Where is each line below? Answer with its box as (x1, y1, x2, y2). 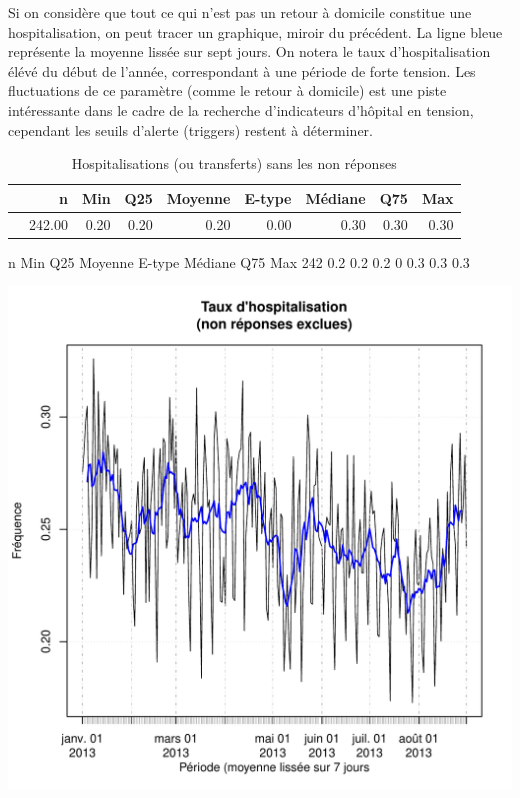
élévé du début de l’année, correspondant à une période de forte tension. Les (8, 60, 476, 81)
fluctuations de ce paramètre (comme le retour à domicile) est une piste (8, 80, 447, 101)
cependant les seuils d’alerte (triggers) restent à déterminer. (8, 119, 373, 140)
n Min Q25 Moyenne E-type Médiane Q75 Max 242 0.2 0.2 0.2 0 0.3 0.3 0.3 (8, 251, 470, 272)
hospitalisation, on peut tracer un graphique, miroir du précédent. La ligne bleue (8, 21, 503, 42)
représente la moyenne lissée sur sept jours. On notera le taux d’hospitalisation (8, 41, 491, 62)
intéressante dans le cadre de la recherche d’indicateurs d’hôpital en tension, (8, 99, 474, 120)
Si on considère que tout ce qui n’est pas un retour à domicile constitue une (8, 2, 472, 22)
